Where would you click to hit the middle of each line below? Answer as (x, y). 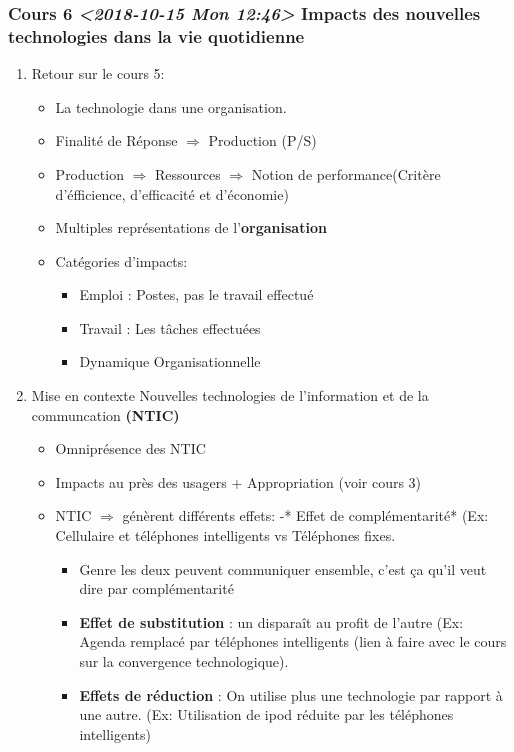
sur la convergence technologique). (184, 661)
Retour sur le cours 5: (98, 73)
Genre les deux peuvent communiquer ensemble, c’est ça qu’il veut (283, 568)
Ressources (187, 173)
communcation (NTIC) (105, 414)
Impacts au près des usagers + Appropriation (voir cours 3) (238, 481)
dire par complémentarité (156, 588)
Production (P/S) (262, 140)
